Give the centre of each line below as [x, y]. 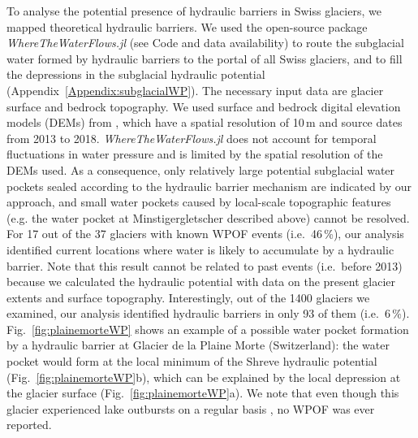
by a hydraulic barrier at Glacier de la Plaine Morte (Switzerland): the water [198, 345]
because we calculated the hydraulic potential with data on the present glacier [201, 282]
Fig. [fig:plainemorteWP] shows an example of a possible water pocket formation [208, 329]
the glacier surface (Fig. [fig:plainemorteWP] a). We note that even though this [203, 393]
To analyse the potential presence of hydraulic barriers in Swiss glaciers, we [194, 11]
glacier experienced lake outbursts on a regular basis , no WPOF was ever [191, 408]
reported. [29, 425]
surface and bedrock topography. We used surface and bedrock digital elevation [204, 106]
